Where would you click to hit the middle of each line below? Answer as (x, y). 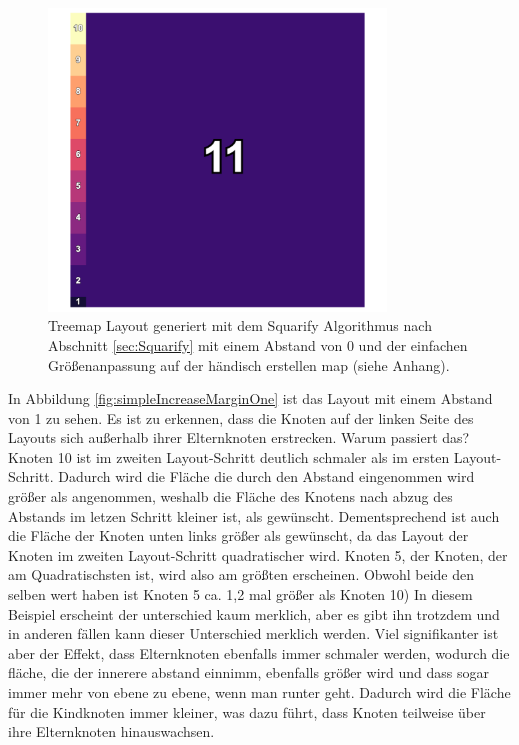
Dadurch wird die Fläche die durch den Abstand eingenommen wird (266, 476)
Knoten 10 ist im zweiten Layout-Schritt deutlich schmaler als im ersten (229, 456)
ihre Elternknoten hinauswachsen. (111, 731)
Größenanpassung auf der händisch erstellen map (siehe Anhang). (249, 364)
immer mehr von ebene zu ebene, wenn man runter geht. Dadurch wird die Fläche (259, 692)
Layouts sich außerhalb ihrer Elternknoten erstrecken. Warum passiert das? (239, 437)
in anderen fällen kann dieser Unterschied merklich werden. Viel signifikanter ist (253, 633)
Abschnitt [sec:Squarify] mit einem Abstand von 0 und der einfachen (258, 344)
